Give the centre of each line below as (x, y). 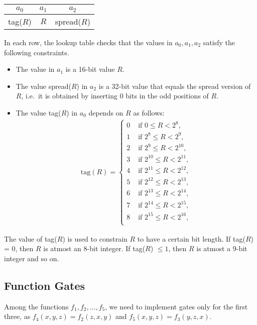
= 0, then (19, 248)
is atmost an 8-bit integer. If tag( (94, 248)
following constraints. (37, 52)
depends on (106, 112)
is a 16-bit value (90, 69)
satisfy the (219, 42)
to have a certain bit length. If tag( (191, 238)
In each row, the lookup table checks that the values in (88, 42)
